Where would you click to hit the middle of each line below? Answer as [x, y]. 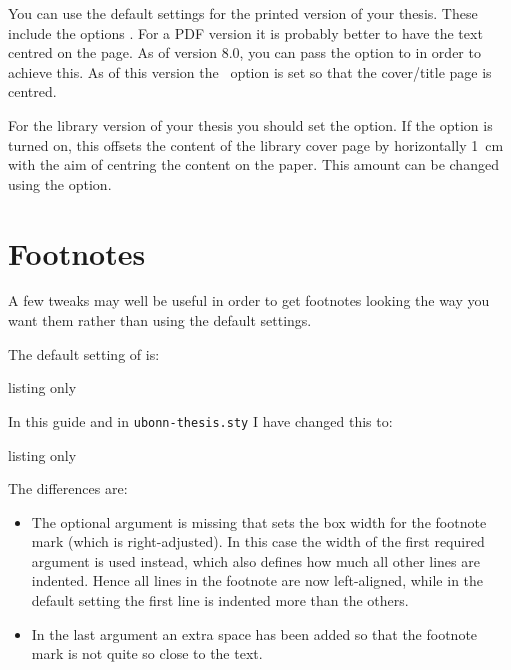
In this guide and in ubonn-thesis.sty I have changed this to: [200, 420]
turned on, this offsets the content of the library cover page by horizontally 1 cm [256, 144]
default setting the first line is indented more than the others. [220, 600]
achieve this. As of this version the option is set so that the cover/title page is [250, 71]
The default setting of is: [84, 353]
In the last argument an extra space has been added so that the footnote [254, 633]
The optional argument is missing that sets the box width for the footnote [259, 521]
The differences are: [68, 488]
